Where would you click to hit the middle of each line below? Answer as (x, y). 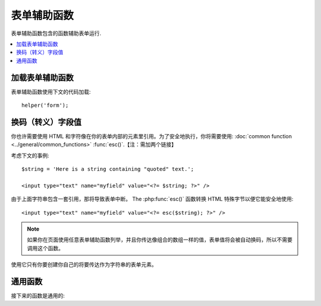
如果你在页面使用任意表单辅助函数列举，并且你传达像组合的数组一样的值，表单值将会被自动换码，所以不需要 (160, 240)
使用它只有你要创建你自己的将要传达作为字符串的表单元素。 (84, 264)
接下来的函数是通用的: (38, 296)
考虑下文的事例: (30, 155)
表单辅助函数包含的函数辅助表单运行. (56, 33)
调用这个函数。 (45, 248)
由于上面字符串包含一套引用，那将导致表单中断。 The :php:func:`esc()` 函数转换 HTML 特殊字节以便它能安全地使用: (152, 199)
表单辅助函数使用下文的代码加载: (51, 91)
